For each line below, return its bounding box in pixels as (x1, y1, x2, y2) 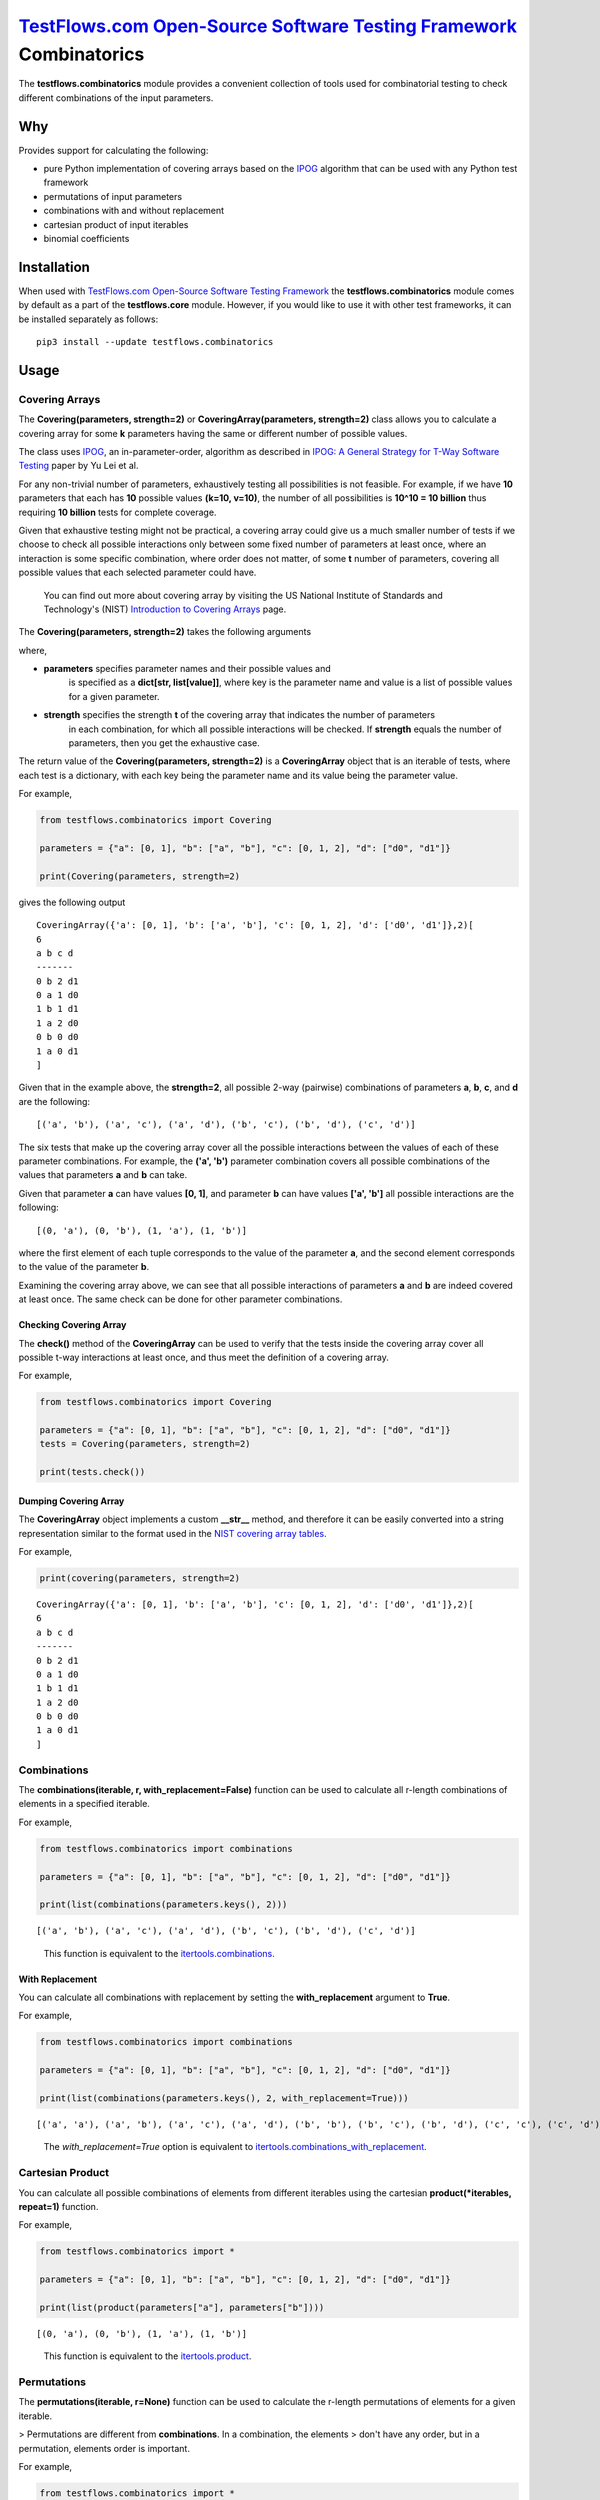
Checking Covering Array (18, 1319, 127, 1331)
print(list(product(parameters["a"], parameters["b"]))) (39, 2301, 325, 2313)
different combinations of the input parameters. (18, 91, 214, 104)
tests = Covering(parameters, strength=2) (39, 1438, 251, 1450)
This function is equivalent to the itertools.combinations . (43, 1947, 275, 1959)
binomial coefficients (43, 232, 130, 244)
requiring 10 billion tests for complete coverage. (18, 506, 217, 518)
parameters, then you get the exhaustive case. (68, 737, 260, 749)
